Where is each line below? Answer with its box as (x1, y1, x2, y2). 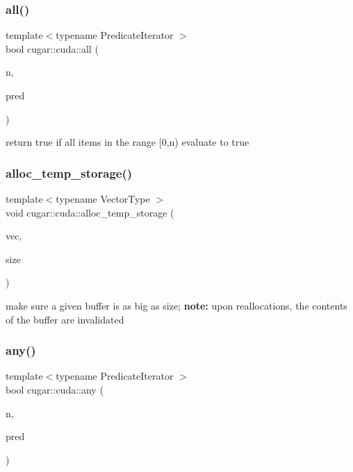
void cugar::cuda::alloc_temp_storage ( (6, 205, 174, 219)
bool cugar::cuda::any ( (6, 382, 104, 396)
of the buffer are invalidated (6, 312, 124, 326)
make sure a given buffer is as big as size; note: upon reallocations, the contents (6, 298, 347, 312)
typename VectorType (56, 192, 150, 205)
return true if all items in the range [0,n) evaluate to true (6, 135, 249, 149)
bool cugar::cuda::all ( (6, 41, 99, 56)
